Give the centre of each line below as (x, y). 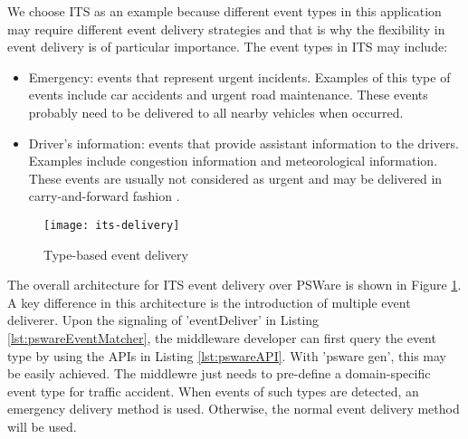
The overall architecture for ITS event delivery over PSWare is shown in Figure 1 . (234, 285)
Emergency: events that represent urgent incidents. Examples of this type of (239, 76)
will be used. (42, 426)
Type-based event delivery (116, 254)
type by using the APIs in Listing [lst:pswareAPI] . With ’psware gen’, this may (227, 355)
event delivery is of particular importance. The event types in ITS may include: (228, 47)
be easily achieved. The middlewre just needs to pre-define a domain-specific (219, 373)
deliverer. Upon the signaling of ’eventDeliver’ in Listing (163, 320)
